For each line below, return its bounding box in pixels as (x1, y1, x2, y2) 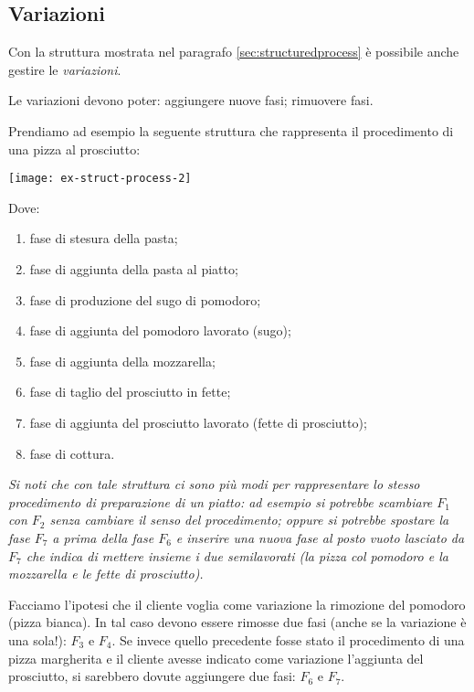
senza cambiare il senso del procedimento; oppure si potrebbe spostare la (49, 510, 449, 529)
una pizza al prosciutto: (8, 139, 141, 158)
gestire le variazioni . (8, 59, 121, 79)
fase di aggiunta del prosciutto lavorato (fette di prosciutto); (29, 412, 367, 431)
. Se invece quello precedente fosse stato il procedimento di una (111, 630, 465, 649)
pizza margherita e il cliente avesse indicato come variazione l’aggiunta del (8, 648, 424, 667)
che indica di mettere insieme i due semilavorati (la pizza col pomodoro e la (26, 546, 448, 565)
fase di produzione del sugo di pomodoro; (29, 290, 261, 309)
